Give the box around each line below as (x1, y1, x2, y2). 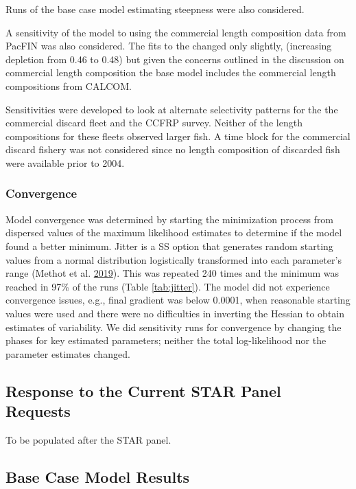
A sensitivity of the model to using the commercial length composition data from (5, 25, 346, 39)
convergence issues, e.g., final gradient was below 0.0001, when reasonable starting (5, 293, 351, 307)
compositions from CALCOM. (5, 78, 132, 93)
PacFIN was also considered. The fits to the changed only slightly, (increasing (5, 38, 332, 53)
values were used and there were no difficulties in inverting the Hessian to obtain (5, 306, 345, 320)
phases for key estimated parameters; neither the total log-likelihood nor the (5, 333, 327, 348)
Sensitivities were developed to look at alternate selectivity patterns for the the (5, 102, 338, 116)
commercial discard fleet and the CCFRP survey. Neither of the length (5, 115, 302, 130)
